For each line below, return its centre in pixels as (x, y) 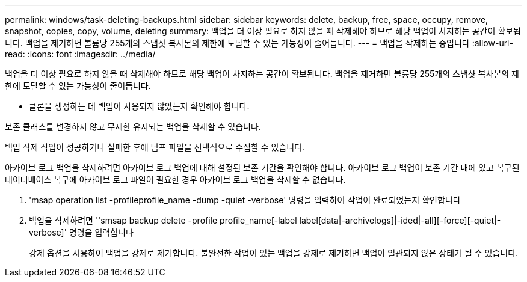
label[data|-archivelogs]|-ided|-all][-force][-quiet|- (400, 220)
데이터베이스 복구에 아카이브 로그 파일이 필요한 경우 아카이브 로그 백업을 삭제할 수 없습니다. (175, 179)
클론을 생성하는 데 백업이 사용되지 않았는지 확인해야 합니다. (139, 106)
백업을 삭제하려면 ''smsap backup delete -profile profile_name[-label (163, 220)
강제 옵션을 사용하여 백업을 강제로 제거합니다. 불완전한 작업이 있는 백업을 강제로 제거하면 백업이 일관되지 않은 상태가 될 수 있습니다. (274, 253)
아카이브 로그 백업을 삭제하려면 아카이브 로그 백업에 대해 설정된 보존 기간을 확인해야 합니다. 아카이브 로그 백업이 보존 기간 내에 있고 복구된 (262, 167)
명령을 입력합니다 (101, 232)
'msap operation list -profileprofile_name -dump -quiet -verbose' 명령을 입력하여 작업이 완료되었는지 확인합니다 (245, 200)
